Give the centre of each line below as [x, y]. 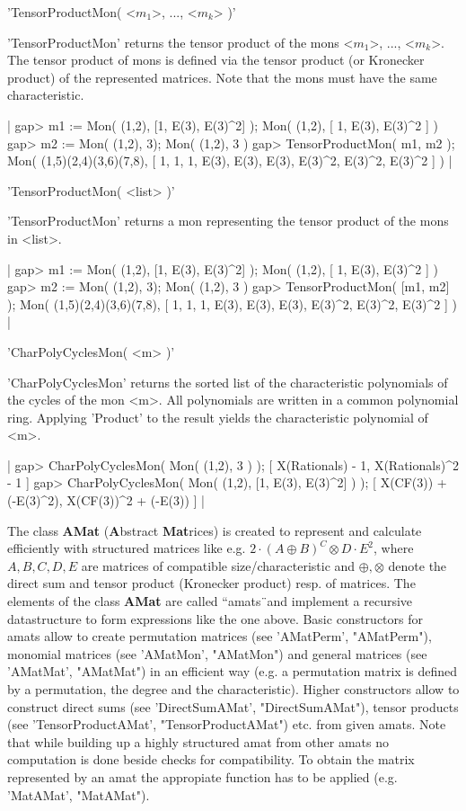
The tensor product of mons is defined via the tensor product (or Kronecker [216, 60]
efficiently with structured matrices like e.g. [127, 548]
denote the [418, 565]
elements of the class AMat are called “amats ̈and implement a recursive [210, 601]
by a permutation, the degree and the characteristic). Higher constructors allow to [233, 689]
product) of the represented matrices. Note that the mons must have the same [222, 77]
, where [393, 548]
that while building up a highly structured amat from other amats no [198, 741]
